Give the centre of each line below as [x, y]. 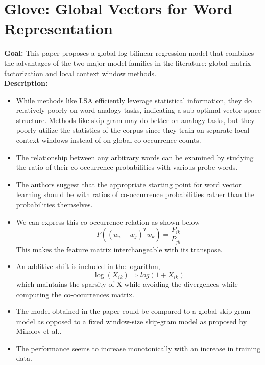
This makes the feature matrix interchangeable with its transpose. [119, 249]
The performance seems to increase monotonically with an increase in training [138, 348]
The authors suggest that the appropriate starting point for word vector [129, 184]
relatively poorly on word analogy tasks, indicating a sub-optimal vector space [139, 110]
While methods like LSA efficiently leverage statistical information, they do [134, 100]
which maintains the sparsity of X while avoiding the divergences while [127, 284]
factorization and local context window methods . [80, 73]
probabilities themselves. [54, 204]
